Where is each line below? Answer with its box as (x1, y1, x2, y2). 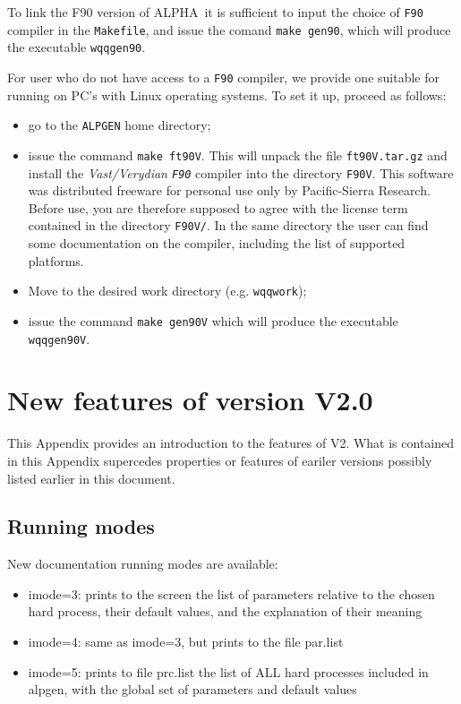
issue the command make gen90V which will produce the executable (28, 311, 398, 330)
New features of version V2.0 (7, 382, 373, 418)
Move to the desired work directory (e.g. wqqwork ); (28, 281, 307, 300)
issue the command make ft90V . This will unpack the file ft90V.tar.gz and (28, 145, 448, 164)
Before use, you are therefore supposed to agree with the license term (28, 198, 408, 217)
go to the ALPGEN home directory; (28, 116, 211, 134)
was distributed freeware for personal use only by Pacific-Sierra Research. (28, 181, 431, 200)
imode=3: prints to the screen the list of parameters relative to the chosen (28, 584, 435, 603)
